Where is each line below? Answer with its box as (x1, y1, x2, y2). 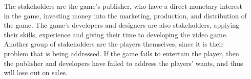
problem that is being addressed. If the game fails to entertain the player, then (4, 48, 239, 58)
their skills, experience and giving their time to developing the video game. (4, 29, 228, 39)
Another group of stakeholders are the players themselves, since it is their (4, 39, 224, 49)
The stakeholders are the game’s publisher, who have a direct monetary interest (4, 1, 242, 11)
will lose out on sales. (4, 67, 68, 78)
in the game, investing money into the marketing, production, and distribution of (4, 10, 247, 20)
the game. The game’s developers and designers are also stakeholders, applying (4, 20, 240, 30)
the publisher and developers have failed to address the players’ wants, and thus (4, 58, 243, 68)
